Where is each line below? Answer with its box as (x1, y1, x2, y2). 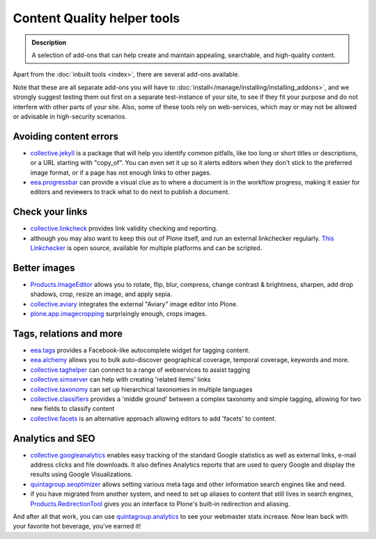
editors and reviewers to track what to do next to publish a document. (30, 188, 230, 196)
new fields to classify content (30, 405, 115, 413)
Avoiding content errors (13, 130, 118, 142)
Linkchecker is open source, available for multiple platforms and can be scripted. (30, 244, 263, 252)
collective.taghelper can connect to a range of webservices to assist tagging (30, 366, 251, 374)
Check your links (13, 206, 88, 218)
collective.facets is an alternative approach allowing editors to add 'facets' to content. (30, 414, 276, 423)
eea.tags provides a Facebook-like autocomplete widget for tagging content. (30, 346, 251, 354)
